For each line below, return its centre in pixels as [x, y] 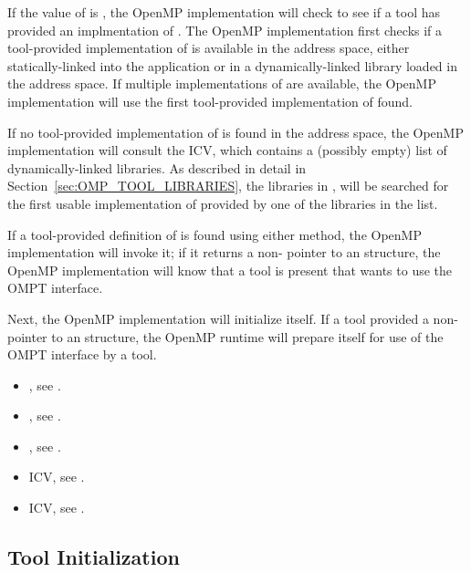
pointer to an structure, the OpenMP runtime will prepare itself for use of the [225, 336]
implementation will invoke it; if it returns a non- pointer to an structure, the [224, 252]
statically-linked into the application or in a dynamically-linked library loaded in [232, 65]
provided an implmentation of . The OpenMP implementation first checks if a [225, 30]
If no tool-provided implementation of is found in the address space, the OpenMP [235, 132]
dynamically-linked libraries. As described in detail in [157, 167]
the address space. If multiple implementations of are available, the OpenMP [222, 83]
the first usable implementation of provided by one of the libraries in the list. [223, 203]
